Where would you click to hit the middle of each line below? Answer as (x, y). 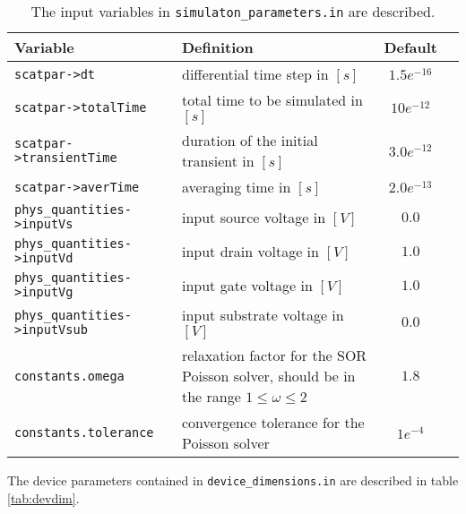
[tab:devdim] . (43, 497)
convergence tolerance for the (273, 422)
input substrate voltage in (263, 315)
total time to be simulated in (272, 100)
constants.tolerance (84, 433)
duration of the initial (250, 140)
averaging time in (236, 187)
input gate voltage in (247, 285)
